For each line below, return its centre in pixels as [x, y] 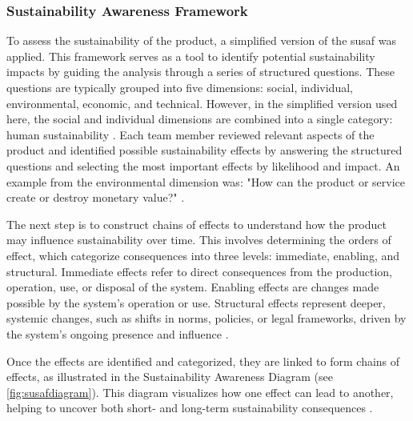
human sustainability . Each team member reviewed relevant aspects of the [190, 134]
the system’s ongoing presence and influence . [118, 333]
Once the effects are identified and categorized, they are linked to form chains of [203, 361]
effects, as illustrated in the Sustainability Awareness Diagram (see [170, 377]
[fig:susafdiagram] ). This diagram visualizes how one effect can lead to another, [200, 392]
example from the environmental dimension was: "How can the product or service [206, 181]
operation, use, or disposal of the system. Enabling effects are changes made [193, 287]
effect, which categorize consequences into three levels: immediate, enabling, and [203, 255]
